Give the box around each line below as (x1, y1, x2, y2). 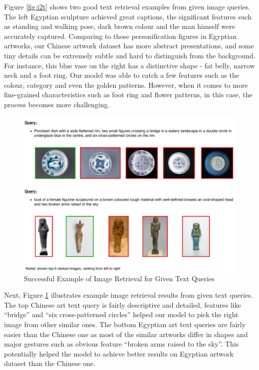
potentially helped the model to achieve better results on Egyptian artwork (4, 348, 234, 359)
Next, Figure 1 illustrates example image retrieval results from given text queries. (4, 290, 253, 300)
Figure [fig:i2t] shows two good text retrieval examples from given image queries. (4, 1, 251, 11)
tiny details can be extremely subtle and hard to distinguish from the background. (4, 50, 256, 60)
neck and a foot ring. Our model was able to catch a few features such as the (4, 70, 239, 80)
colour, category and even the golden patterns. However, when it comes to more (4, 79, 248, 90)
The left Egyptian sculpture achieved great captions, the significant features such (4, 11, 252, 21)
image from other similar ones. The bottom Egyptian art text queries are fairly (4, 319, 246, 330)
